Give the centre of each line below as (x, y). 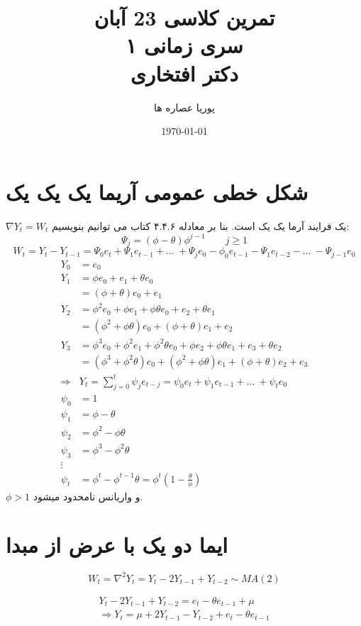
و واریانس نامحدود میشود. (88, 496)
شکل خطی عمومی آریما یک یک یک (157, 191)
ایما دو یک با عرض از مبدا (117, 545)
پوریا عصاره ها (184, 107)
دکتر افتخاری (184, 73)
